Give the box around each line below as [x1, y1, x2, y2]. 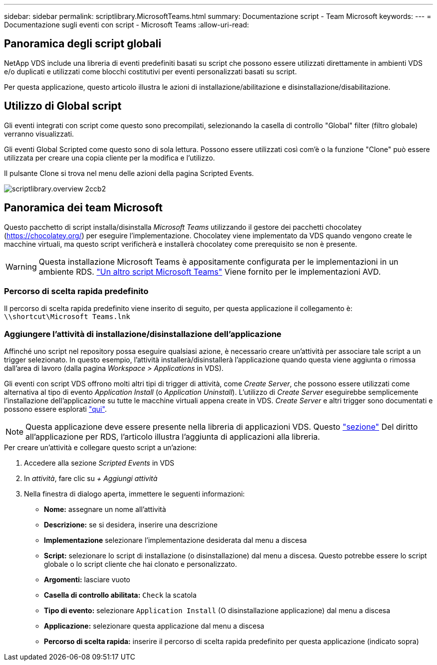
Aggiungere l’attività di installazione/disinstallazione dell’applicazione [4, 329, 282, 339]
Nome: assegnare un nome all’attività [44, 505, 166, 514]
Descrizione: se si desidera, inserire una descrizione [44, 520, 218, 529]
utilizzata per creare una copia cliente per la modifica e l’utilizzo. [4, 153, 215, 162]
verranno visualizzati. [4, 129, 74, 138]
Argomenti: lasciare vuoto [44, 575, 131, 584]
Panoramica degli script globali [4, 37, 162, 50]
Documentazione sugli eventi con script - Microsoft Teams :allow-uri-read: [4, 20, 249, 29]
